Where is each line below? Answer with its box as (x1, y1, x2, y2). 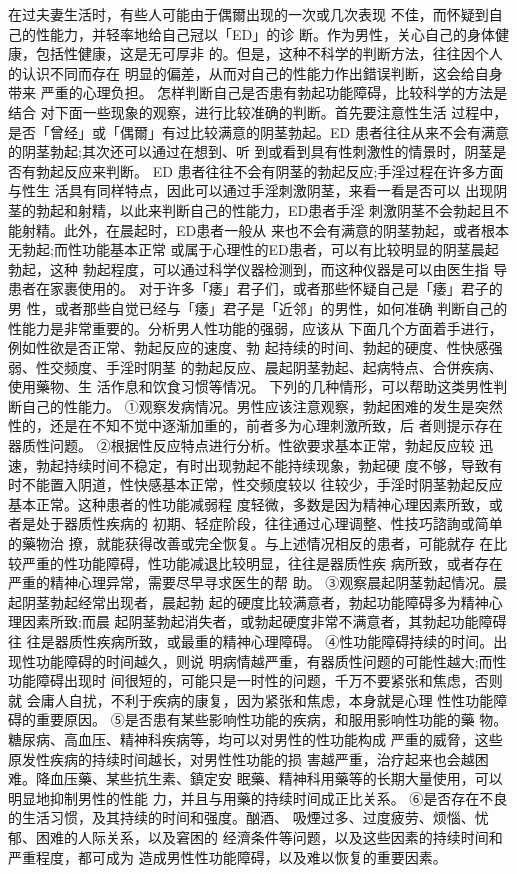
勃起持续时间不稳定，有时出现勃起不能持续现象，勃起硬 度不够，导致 (35, 454, 489, 475)
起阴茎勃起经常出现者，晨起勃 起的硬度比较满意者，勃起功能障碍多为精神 (8, 591, 489, 612)
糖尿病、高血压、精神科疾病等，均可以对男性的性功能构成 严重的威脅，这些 (8, 728, 503, 749)
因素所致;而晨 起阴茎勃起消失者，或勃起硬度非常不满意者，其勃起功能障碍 (21, 611, 507, 632)
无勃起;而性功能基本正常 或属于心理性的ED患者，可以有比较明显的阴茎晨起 (8, 239, 499, 260)
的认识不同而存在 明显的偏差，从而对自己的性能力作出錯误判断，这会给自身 (8, 62, 503, 83)
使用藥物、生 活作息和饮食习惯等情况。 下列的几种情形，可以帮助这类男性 (8, 376, 494, 397)
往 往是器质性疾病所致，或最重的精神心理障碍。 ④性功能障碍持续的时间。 (8, 631, 494, 651)
